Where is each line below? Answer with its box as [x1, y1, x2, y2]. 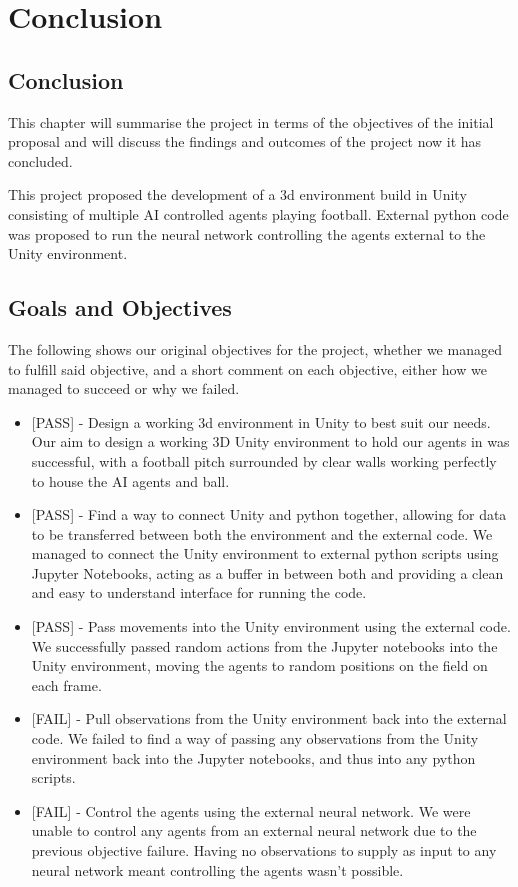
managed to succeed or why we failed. [8, 378, 240, 399]
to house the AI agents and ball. [31, 470, 230, 491]
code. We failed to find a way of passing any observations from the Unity [31, 728, 479, 749]
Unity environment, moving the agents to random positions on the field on [31, 655, 488, 676]
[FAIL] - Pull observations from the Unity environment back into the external [31, 708, 507, 729]
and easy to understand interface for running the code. [31, 582, 367, 603]
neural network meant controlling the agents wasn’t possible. [31, 859, 404, 880]
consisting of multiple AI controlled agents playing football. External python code [8, 203, 509, 224]
